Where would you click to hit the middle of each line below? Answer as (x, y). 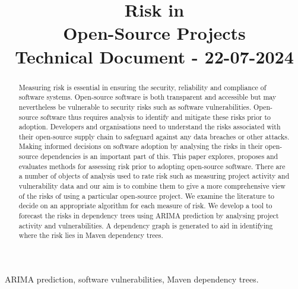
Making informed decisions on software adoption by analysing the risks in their (141, 146)
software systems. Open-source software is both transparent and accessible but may (148, 97)
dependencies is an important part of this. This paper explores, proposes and (159, 156)
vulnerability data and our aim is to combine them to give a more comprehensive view (152, 186)
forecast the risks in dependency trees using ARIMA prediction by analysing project (149, 216)
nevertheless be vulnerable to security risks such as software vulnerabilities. (135, 107)
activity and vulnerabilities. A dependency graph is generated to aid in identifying (146, 225)
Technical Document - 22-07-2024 (154, 56)
